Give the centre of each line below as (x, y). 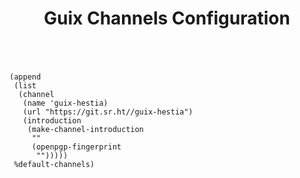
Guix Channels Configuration (167, 18)
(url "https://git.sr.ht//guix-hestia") (108, 112)
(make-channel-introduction (85, 130)
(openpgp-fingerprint (76, 147)
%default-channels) (54, 165)
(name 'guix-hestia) (65, 103)
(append (25, 77)
